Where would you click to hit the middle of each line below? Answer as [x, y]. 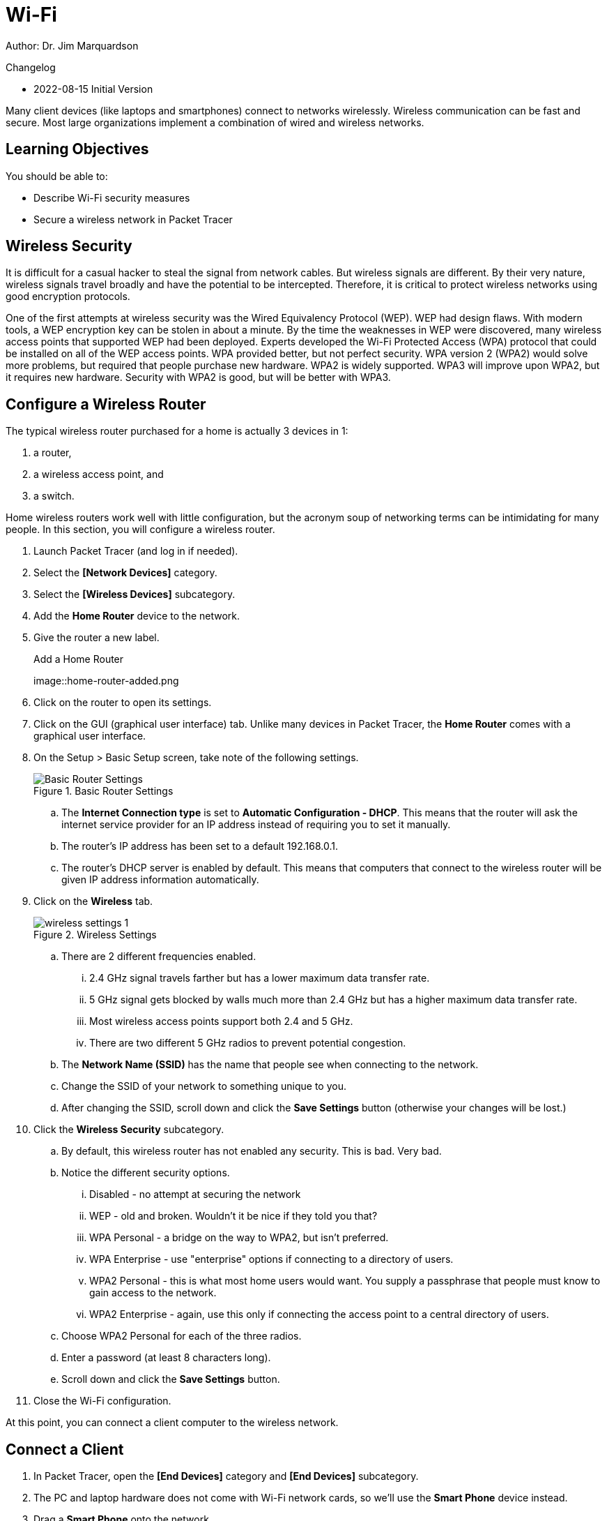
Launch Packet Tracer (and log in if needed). [136, 551]
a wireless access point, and [99, 474]
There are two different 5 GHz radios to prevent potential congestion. [248, 1043]
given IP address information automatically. [160, 880]
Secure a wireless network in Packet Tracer [133, 219]
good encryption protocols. [68, 297]
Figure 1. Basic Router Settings [103, 791]
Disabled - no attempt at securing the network [195, 1194]
